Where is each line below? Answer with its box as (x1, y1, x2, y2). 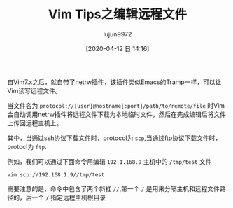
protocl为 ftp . (7, 142, 47, 151)
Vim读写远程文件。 (7, 86, 62, 95)
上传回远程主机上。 (7, 118, 63, 127)
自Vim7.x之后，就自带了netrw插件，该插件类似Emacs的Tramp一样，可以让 (7, 78, 222, 86)
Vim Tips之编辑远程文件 (48, 6, 188, 22)
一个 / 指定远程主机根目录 (31, 193, 106, 202)
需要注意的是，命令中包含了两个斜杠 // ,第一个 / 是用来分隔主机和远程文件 (7, 184, 220, 193)
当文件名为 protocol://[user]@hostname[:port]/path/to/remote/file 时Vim (7, 101, 225, 109)
